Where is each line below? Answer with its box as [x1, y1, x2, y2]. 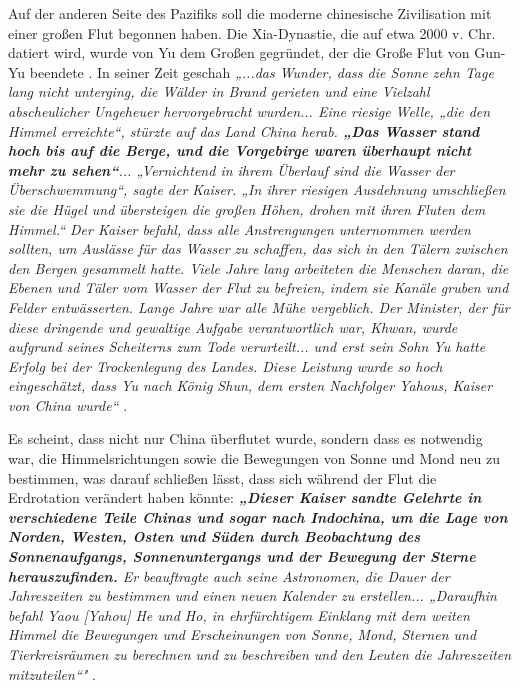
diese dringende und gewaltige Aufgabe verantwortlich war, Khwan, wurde [8, 316, 458, 337]
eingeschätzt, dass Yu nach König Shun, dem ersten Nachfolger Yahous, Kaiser [8, 375, 493, 396]
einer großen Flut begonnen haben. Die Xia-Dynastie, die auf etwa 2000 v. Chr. [8, 22, 496, 43]
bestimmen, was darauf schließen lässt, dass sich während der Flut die [8, 467, 437, 488]
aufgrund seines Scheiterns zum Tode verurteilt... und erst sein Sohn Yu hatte [8, 336, 486, 357]
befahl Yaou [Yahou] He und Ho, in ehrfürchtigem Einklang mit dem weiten [8, 604, 470, 625]
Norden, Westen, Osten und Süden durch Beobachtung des [8, 526, 421, 547]
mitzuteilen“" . [8, 663, 96, 684]
